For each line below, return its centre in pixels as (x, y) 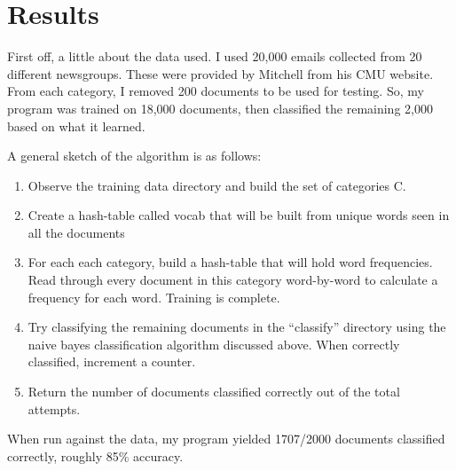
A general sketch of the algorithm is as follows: (134, 156)
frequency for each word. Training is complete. (154, 297)
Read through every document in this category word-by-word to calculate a (233, 280)
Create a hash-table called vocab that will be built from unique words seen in (239, 215)
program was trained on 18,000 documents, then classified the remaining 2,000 (220, 108)
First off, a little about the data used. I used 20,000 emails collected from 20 (215, 56)
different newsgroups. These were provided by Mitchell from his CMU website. (220, 73)
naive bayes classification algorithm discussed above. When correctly (214, 344)
